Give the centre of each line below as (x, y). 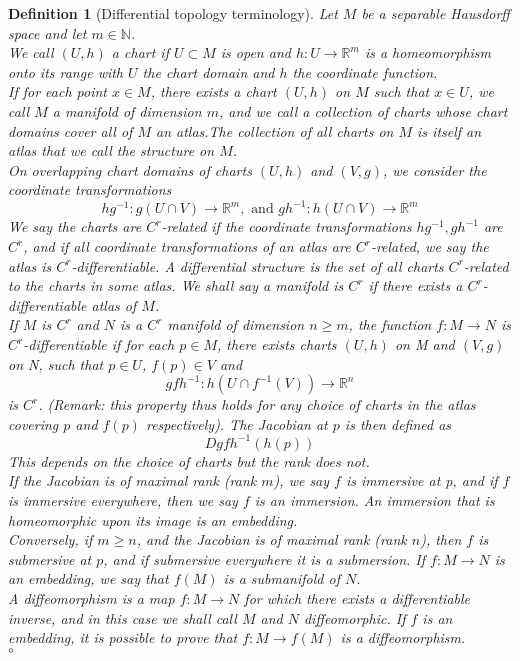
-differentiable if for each (99, 344)
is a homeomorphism (428, 52)
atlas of (114, 304)
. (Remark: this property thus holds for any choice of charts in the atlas (257, 404)
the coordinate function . (365, 71)
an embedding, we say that (88, 578)
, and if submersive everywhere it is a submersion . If (264, 558)
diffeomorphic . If (354, 617)
